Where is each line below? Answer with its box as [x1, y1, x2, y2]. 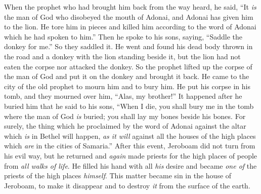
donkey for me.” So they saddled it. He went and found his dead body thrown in [4, 41, 253, 52]
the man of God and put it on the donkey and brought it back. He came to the [4, 71, 249, 82]
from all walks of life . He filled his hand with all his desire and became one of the [4, 160, 257, 171]
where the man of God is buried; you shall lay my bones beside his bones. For [4, 110, 246, 121]
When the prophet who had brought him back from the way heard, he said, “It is [4, 2, 256, 12]
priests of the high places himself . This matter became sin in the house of [4, 170, 232, 181]
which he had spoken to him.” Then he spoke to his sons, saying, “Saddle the [4, 31, 243, 42]
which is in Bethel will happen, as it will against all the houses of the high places [4, 130, 256, 141]
